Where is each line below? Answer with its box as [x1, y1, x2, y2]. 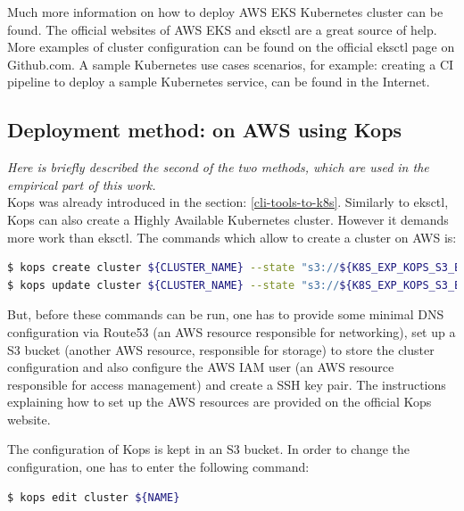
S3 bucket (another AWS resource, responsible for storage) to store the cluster [7, 340, 435, 359]
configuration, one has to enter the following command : [7, 457, 310, 476]
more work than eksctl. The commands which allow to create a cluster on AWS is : [7, 227, 457, 246]
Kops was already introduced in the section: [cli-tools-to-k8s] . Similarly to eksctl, [7, 193, 449, 211]
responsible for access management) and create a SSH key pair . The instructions [7, 375, 446, 393]
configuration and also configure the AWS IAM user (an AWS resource [7, 358, 394, 376]
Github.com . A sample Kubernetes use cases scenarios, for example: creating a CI [7, 54, 454, 73]
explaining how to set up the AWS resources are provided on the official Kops [7, 392, 432, 411]
